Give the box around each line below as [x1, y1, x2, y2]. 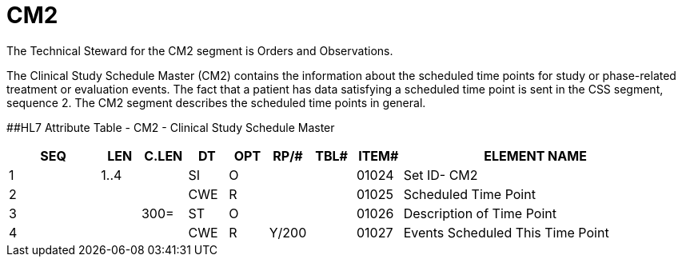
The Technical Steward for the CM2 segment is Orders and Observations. [6, 43, 393, 58]
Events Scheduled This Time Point [403, 224, 609, 241]
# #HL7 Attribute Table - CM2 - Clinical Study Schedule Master [6, 120, 335, 134]
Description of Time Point [403, 205, 556, 221]
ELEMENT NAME [484, 147, 587, 164]
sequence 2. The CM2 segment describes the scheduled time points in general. [6, 95, 426, 110]
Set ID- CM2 [403, 166, 478, 183]
